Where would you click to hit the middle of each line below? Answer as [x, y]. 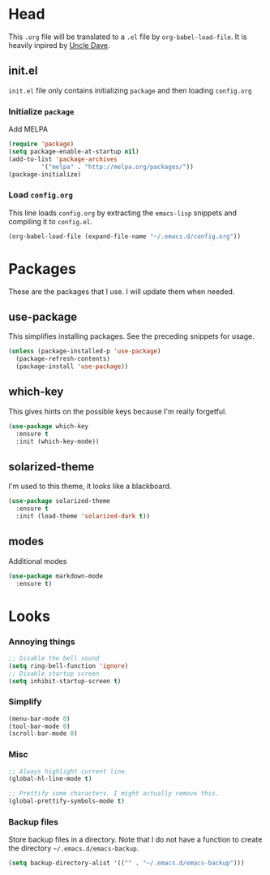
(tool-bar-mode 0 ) [39, 726]
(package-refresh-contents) [63, 359]
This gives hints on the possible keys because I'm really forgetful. [118, 411]
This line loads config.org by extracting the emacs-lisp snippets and [123, 213]
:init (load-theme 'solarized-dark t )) [83, 516]
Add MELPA [28, 129]
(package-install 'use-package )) [72, 366]
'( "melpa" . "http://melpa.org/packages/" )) [118, 167]
